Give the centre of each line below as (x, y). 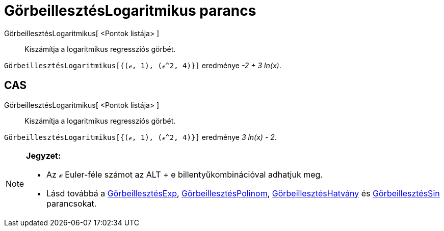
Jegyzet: (44, 155)
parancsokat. (72, 203)
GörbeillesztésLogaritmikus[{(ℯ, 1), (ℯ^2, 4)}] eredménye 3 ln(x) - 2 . (140, 137)
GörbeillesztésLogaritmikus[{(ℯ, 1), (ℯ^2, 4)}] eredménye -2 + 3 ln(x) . (143, 65)
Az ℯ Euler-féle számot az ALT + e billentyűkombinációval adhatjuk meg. (185, 174)
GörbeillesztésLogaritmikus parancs (130, 11)
